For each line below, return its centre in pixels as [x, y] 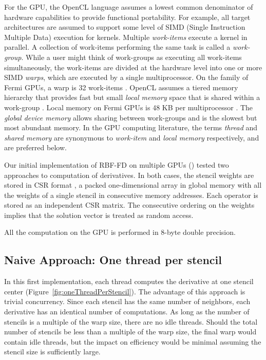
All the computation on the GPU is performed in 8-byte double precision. [120, 232]
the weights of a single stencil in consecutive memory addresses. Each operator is [131, 195]
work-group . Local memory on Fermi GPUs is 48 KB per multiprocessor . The [129, 107]
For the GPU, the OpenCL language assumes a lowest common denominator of [129, 7]
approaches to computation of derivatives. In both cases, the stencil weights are [129, 175]
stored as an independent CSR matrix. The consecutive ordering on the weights [129, 205]
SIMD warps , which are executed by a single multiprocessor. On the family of [126, 77]
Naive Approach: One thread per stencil [113, 260]
